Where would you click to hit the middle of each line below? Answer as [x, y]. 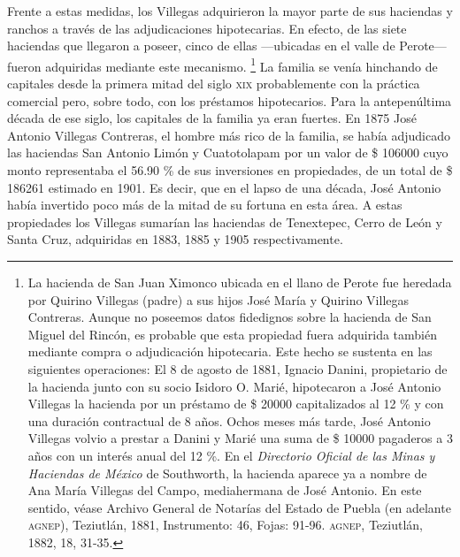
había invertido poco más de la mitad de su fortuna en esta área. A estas [205, 205]
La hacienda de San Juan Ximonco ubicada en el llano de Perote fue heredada [240, 282]
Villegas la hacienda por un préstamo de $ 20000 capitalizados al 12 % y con [236, 404]
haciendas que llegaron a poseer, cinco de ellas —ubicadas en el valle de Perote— [227, 46]
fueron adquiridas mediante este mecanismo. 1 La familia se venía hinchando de [222, 65]
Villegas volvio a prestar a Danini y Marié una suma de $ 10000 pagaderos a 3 [240, 438]
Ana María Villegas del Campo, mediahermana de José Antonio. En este [225, 490]
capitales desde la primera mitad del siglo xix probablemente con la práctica [214, 84]
